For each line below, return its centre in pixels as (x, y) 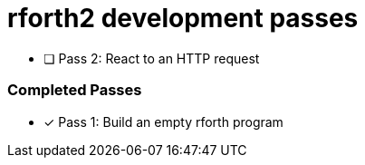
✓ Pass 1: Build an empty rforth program (163, 121)
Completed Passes (75, 90)
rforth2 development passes (183, 18)
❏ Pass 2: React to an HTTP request (152, 58)
